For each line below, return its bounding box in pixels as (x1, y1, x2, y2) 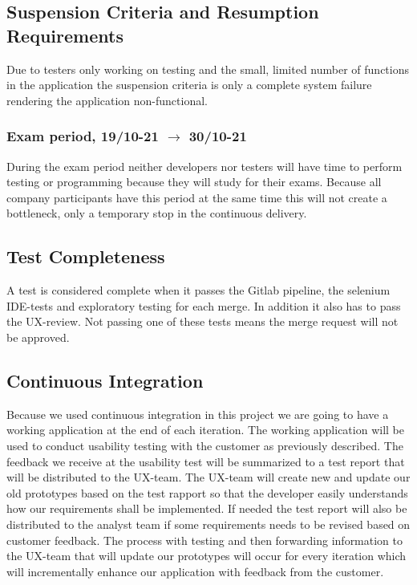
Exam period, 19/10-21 (6, 126, 159, 146)
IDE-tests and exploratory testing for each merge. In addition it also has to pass (6, 297, 401, 314)
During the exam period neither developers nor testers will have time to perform (6, 157, 403, 174)
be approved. (6, 328, 70, 345)
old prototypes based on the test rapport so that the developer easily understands (6, 484, 408, 501)
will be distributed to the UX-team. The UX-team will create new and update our (6, 469, 411, 485)
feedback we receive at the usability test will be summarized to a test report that (6, 453, 405, 469)
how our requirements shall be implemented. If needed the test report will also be (6, 500, 407, 517)
